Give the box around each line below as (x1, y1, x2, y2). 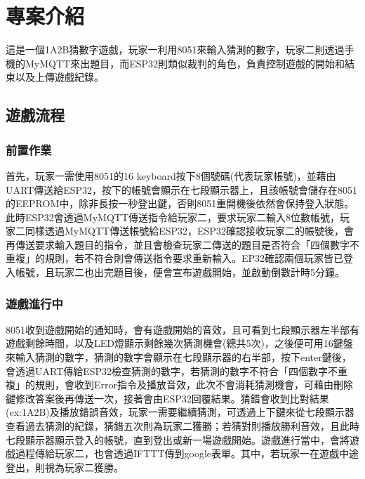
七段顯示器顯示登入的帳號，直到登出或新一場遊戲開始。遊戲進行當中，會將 (6, 432, 350, 447)
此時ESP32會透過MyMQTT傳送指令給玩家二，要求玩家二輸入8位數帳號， (6, 209, 340, 224)
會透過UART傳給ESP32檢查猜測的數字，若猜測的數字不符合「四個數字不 (6, 363, 338, 378)
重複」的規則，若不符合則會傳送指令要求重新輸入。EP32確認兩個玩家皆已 (6, 251, 344, 265)
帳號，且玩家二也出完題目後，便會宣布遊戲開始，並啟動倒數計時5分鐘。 (15, 265, 345, 280)
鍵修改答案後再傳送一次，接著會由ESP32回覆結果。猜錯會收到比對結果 (6, 391, 329, 405)
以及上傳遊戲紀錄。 (15, 70, 104, 84)
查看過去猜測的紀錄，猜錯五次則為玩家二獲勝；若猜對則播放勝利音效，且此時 (6, 419, 359, 433)
